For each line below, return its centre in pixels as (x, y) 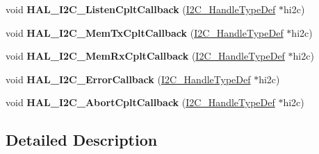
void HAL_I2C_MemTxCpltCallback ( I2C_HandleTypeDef (145, 32)
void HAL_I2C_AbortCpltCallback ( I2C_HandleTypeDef (140, 102)
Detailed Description (82, 140)
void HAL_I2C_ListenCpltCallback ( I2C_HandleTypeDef (141, 9)
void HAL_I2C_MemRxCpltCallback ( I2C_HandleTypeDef (145, 56)
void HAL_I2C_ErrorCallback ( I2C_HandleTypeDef (128, 79)
